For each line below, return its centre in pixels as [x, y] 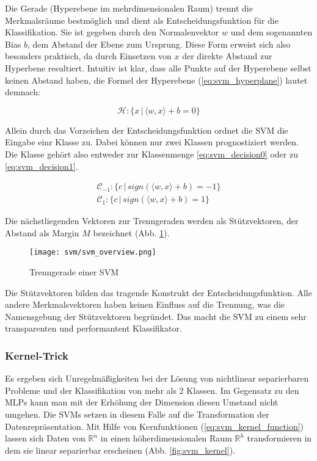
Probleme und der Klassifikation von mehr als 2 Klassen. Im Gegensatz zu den [152, 390]
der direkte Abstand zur [227, 56]
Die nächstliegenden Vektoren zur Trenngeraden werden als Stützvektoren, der [152, 221]
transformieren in [279, 438]
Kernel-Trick [37, 355]
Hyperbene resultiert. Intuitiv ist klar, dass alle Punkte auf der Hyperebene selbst [158, 67]
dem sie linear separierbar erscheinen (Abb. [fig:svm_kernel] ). [120, 450]
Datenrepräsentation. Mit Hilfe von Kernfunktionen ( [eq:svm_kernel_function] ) [155, 426]
